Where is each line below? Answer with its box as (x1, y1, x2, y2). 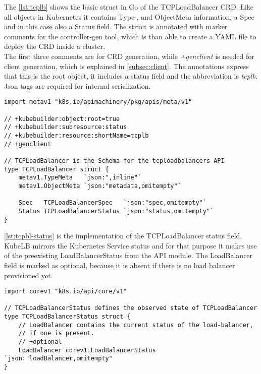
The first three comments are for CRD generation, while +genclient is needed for (4, 50, 254, 61)
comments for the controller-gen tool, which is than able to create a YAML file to (4, 31, 256, 41)
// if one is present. (18, 330, 94, 337)
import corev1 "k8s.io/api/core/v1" (4, 288, 127, 295)
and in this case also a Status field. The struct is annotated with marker (4, 21, 228, 32)
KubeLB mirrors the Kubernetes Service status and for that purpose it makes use (4, 240, 257, 251)
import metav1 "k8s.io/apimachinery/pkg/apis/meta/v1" (4, 98, 192, 106)
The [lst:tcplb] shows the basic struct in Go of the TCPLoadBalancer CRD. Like (4, 2, 254, 12)
